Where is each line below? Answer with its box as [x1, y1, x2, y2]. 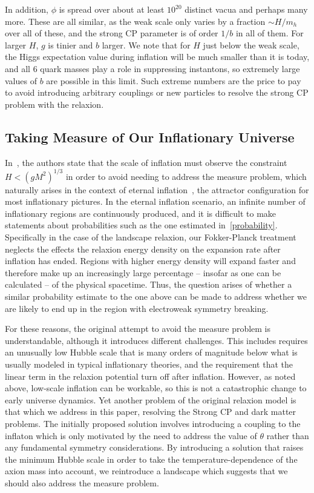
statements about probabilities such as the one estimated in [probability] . [5, 219, 278, 231]
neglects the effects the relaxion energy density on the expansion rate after [5, 242, 281, 255]
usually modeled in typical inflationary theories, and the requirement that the [5, 357, 293, 370]
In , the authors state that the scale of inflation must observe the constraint [5, 156, 287, 168]
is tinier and [48, 38, 93, 51]
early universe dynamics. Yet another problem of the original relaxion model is [5, 393, 296, 406]
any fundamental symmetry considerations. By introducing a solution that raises [5, 441, 304, 454]
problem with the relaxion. [5, 98, 104, 110]
